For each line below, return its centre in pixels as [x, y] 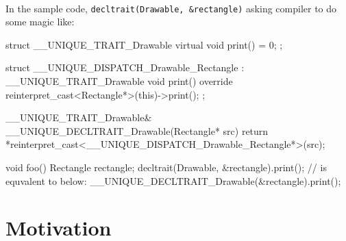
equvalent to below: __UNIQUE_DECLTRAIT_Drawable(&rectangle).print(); [173, 180]
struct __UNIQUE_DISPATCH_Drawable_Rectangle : [125, 67]
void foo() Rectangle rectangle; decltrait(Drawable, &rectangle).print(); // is [166, 167]
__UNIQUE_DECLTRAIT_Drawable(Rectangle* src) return [137, 130]
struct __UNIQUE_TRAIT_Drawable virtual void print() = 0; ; [144, 44]
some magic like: [40, 22]
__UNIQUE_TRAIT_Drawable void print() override [119, 81]
